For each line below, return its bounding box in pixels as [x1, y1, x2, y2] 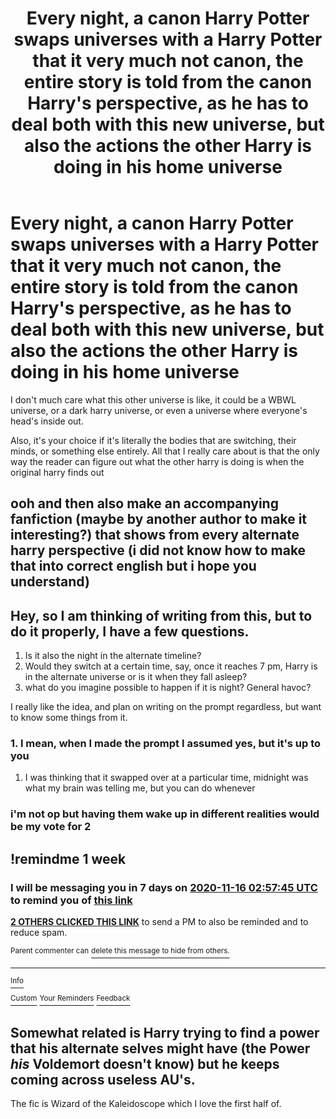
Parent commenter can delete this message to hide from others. [10, 946, 230, 956]
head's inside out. [10, 415, 84, 427]
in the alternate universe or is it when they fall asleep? [24, 671, 248, 683]
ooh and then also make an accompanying [10, 495, 279, 512]
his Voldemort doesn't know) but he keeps [10, 1055, 280, 1072]
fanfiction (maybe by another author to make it [10, 511, 308, 528]
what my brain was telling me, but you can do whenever [24, 782, 256, 794]
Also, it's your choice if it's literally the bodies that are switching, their [10, 434, 297, 446]
